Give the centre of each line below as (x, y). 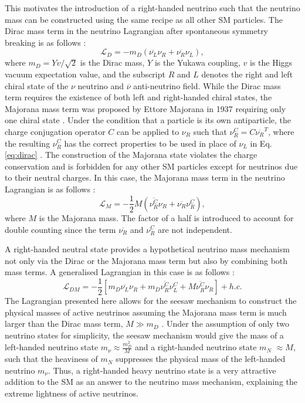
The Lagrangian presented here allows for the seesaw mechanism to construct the (151, 300)
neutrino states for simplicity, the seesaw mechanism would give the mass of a (144, 335)
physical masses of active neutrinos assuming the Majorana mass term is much (146, 312)
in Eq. (261, 143)
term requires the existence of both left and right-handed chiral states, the (138, 97)
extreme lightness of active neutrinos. (72, 393)
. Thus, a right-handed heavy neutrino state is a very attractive (162, 370)
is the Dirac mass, (112, 62)
